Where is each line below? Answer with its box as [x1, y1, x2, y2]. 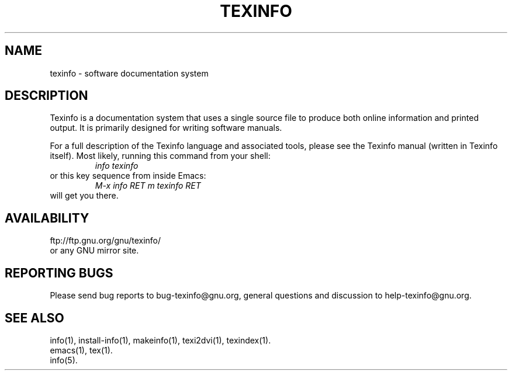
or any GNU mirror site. [50, 245, 139, 256]
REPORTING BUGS [5, 265, 113, 280]
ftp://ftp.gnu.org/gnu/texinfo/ [50, 235, 161, 246]
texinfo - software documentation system [50, 68, 209, 78]
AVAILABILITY [5, 210, 89, 225]
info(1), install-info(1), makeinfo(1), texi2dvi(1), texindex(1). [50, 335, 271, 345]
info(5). [50, 355, 78, 365]
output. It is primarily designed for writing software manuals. [50, 123, 282, 133]
